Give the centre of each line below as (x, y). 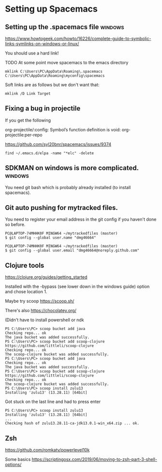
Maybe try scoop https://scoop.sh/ (40, 301)
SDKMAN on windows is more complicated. (72, 168)
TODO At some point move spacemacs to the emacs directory (67, 62)
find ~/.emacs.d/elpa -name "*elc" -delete (50, 153)
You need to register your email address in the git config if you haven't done (81, 219)
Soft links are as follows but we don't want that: (52, 85)
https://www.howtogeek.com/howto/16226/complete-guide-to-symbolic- (78, 38)
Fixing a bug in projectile (43, 109)
